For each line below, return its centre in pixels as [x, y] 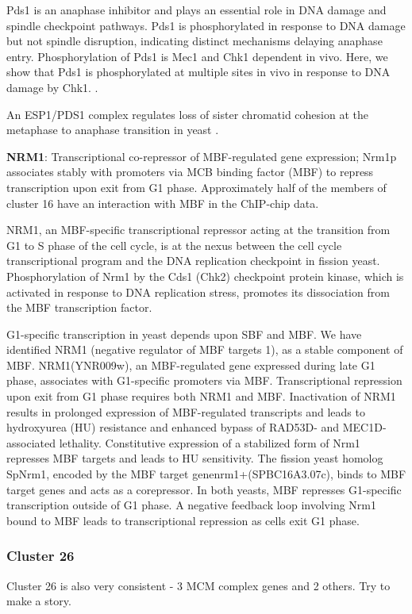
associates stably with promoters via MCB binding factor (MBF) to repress [190, 172]
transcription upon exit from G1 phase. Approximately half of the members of [196, 187]
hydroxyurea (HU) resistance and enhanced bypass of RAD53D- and [173, 427]
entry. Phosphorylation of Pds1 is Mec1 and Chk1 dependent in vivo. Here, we [197, 56]
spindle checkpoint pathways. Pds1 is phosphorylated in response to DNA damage [206, 25]
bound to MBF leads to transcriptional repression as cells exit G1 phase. [183, 520]
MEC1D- [364, 427]
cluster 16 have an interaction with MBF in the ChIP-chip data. [163, 203]
